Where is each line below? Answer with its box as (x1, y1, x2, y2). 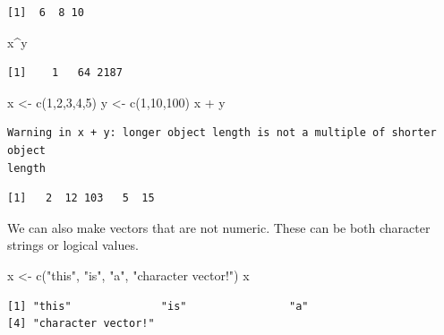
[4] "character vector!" (7, 317, 155, 331)
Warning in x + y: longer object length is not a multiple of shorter (7, 126, 437, 140)
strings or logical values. (7, 236, 139, 254)
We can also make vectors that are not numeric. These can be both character (7, 218, 431, 236)
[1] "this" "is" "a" (7, 299, 309, 313)
